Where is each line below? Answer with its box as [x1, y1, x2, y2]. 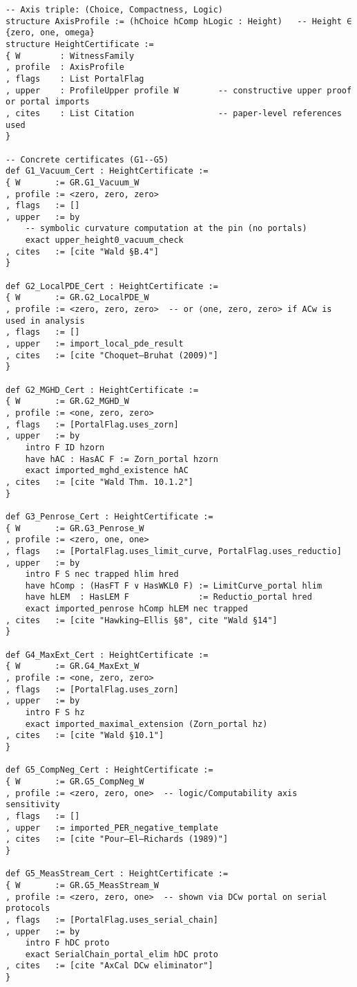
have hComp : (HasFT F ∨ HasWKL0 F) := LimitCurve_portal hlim [25, 580, 322, 591]
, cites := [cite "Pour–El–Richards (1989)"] [6, 834, 229, 845]
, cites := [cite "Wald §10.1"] [6, 730, 164, 741]
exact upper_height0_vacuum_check [25, 235, 184, 246]
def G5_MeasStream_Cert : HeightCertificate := [6, 869, 229, 879]
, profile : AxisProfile [6, 62, 124, 73]
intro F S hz [25, 708, 85, 718]
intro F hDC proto [25, 938, 110, 948]
